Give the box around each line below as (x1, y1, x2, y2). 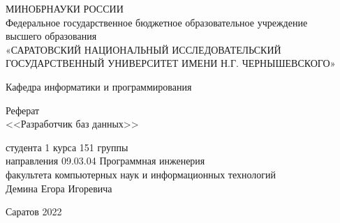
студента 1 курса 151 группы (6, 139, 128, 154)
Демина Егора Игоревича (6, 180, 112, 195)
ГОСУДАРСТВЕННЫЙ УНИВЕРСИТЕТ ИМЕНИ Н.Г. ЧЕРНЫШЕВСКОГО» (6, 56, 336, 70)
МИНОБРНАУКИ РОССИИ (6, 1, 124, 15)
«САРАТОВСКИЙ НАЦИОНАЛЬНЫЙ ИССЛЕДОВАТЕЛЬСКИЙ (6, 42, 281, 56)
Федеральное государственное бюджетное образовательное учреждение (6, 15, 308, 29)
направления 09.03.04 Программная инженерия (6, 153, 205, 168)
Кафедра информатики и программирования (6, 79, 192, 93)
